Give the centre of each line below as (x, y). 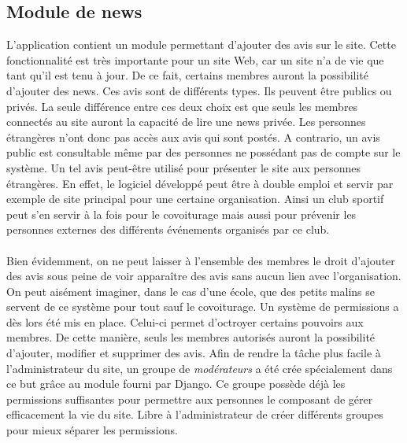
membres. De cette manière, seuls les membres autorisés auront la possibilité (191, 337)
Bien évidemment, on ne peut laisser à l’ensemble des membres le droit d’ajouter (201, 260)
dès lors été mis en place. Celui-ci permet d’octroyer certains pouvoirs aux (185, 321)
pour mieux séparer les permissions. (92, 430)
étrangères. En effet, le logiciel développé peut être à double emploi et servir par (200, 183)
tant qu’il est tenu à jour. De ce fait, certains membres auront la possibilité (187, 75)
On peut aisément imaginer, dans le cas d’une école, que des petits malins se (191, 291)
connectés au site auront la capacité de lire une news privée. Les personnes (186, 122)
